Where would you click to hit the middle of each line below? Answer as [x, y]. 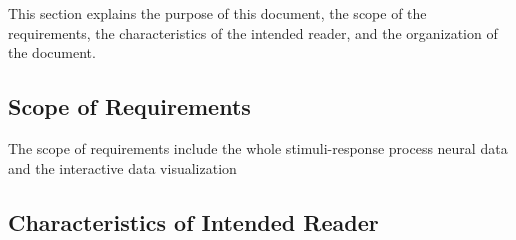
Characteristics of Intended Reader [193, 221]
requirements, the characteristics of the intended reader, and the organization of [253, 32]
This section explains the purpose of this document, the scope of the [217, 13]
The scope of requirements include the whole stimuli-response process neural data [258, 147]
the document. [52, 52]
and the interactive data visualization [122, 167]
